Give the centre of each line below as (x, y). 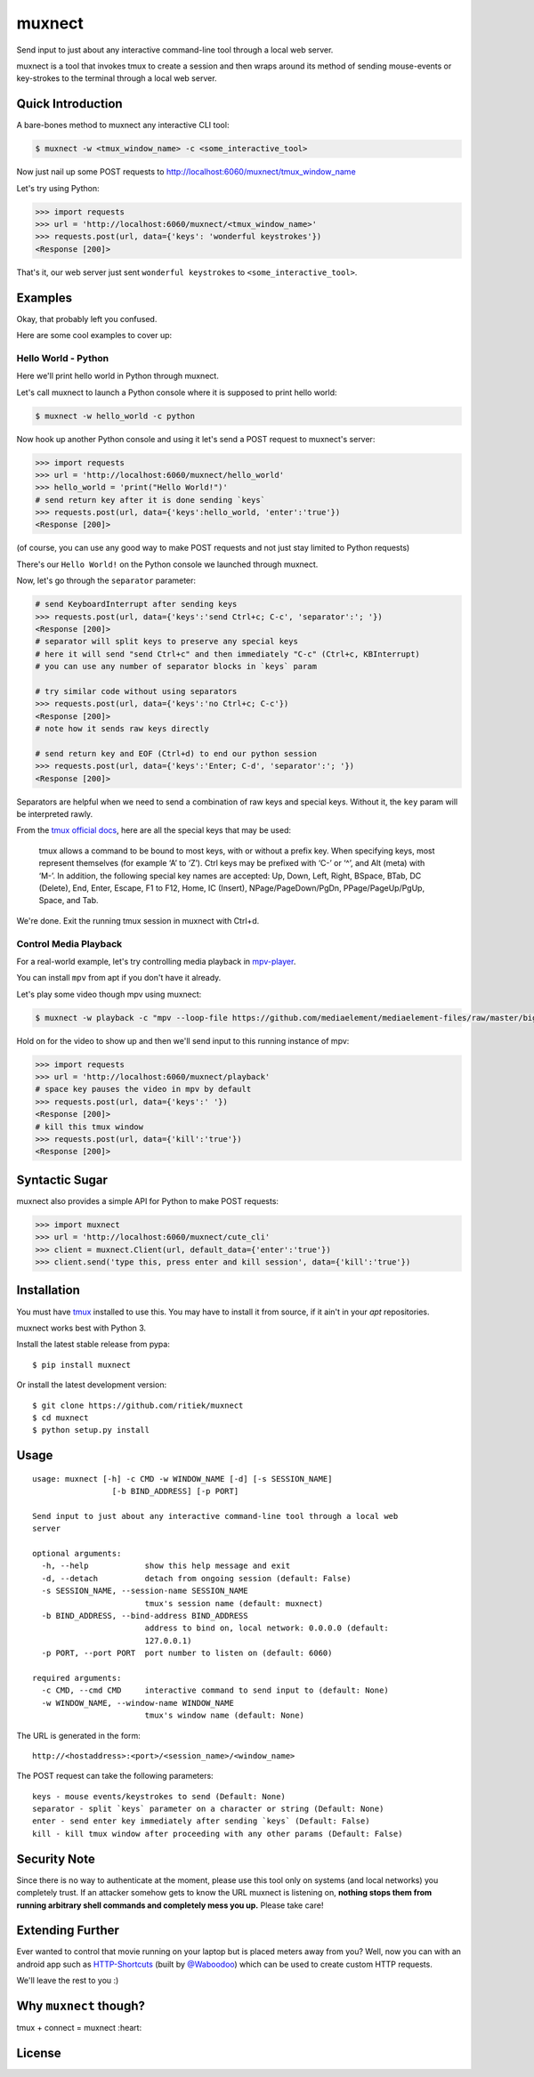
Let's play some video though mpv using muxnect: (109, 994)
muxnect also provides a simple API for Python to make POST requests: (148, 1200)
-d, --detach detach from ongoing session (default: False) (196, 1578)
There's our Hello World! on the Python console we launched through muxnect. (167, 564)
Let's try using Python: (58, 188)
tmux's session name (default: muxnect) (234, 1603)
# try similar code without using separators (136, 691)
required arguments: (77, 1678)
